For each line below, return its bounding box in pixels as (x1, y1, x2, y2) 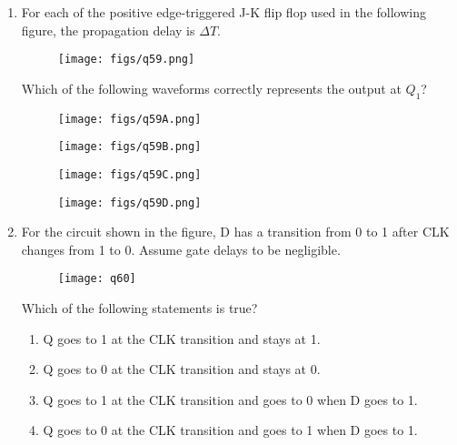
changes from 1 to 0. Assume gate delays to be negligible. (21, 239, 341, 258)
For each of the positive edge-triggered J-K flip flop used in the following (21, 3, 426, 21)
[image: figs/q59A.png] (57, 112, 202, 126)
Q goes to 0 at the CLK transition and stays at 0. (43, 359, 321, 379)
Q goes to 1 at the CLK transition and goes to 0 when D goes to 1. (43, 389, 418, 409)
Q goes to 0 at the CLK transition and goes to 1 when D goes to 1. (43, 420, 418, 440)
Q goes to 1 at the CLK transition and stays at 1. (43, 329, 321, 348)
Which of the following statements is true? (21, 298, 258, 318)
